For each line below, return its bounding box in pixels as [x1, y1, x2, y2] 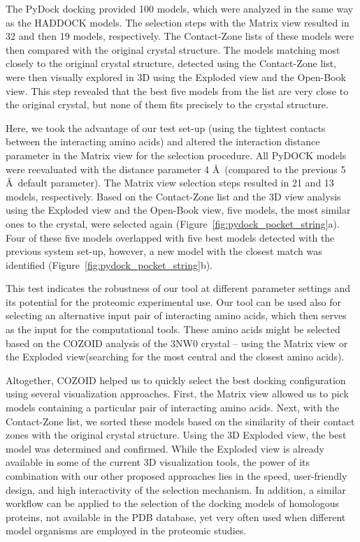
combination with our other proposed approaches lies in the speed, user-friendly [6, 469, 347, 483]
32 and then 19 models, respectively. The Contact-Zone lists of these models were [6, 29, 354, 43]
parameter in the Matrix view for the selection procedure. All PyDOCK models [6, 147, 347, 162]
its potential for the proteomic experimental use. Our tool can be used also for [6, 294, 342, 309]
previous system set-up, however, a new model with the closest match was [6, 244, 322, 258]
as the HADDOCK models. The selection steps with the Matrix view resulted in [6, 15, 350, 29]
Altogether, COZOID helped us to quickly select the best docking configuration [6, 372, 346, 387]
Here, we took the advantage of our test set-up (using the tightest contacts [6, 120, 326, 135]
